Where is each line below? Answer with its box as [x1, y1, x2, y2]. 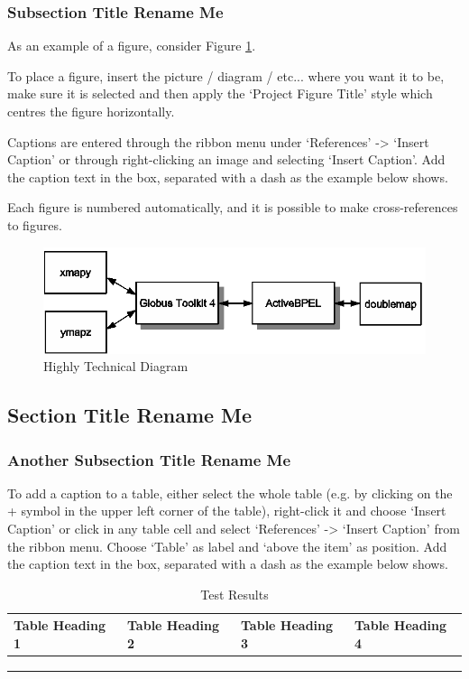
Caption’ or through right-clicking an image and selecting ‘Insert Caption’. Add [7, 150, 446, 169]
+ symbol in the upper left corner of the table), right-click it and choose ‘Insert [7, 501, 446, 520]
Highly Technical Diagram [43, 357, 189, 376]
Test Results [200, 584, 269, 603]
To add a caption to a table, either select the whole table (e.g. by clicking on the [7, 483, 453, 502]
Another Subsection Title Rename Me [7, 448, 291, 470]
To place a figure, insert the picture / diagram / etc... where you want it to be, [7, 66, 445, 85]
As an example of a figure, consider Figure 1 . [7, 36, 256, 55]
